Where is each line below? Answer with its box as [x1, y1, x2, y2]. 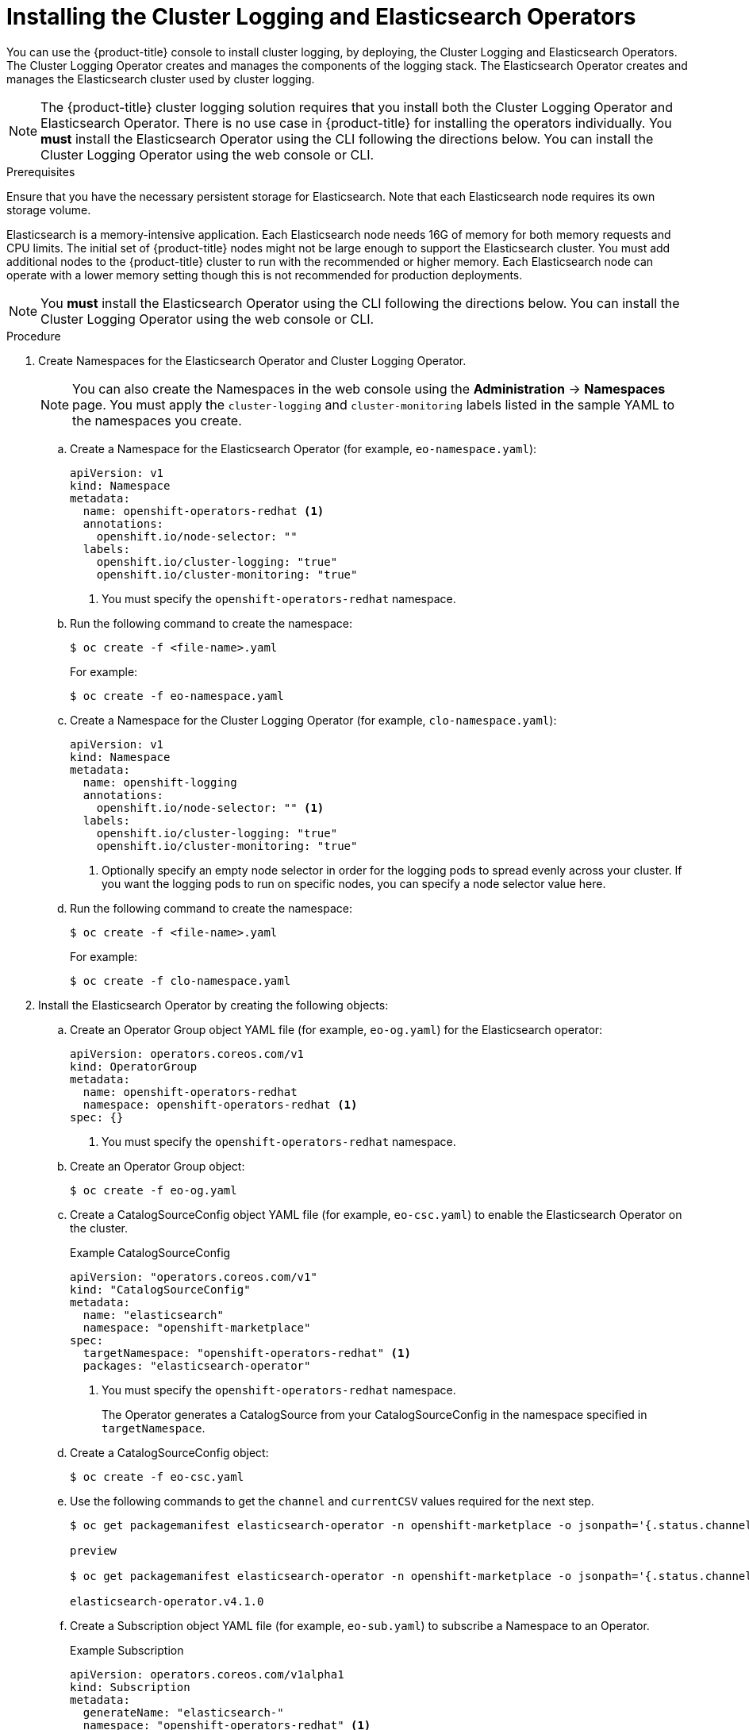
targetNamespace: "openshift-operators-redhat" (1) [83, 1346, 411, 1359]
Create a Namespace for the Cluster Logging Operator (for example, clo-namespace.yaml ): [70, 713, 557, 727]
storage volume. [6, 202, 91, 217]
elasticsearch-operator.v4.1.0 [70, 1594, 264, 1608]
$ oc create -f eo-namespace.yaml [70, 689, 284, 702]
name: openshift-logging [83, 775, 237, 789]
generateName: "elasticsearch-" [83, 1705, 284, 1719]
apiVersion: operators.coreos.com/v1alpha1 [70, 1667, 344, 1681]
